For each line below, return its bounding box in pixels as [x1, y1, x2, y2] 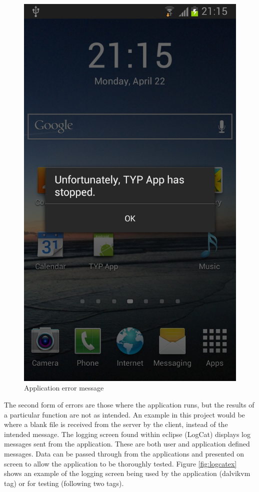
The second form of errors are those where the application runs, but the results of [4, 399, 254, 409]
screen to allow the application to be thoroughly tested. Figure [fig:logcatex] [4, 458, 237, 468]
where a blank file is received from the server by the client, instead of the [4, 419, 228, 429]
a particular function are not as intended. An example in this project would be [4, 409, 245, 419]
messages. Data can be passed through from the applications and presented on [4, 448, 244, 458]
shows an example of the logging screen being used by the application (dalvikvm [4, 468, 250, 478]
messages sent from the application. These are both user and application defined [4, 438, 250, 449]
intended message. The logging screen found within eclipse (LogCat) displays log [4, 428, 251, 439]
